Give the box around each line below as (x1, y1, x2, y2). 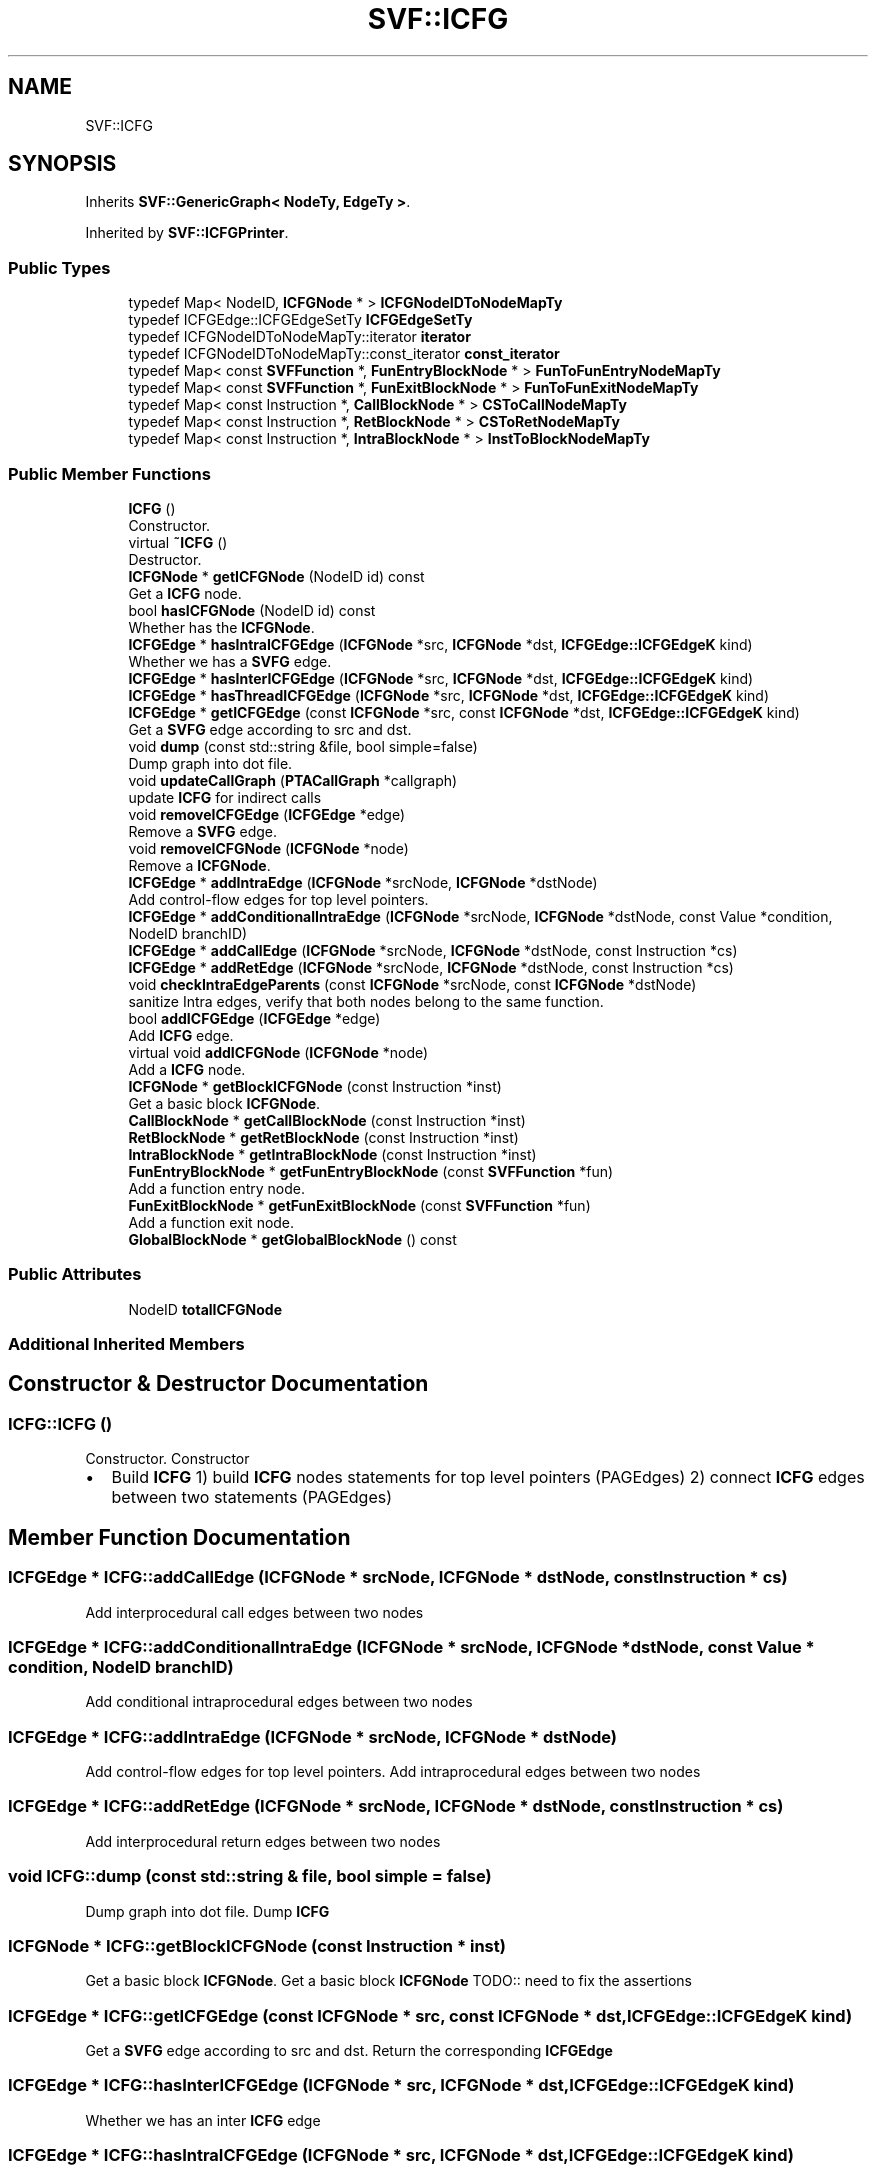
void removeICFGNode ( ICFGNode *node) (128, 839, 409, 857)
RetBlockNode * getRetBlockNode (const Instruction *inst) (128, 1128, 519, 1146)
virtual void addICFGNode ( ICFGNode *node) (128, 1043, 429, 1061)
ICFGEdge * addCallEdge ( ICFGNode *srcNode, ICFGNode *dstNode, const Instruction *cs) (128, 941, 738, 959)
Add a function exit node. (128, 1213, 295, 1231)
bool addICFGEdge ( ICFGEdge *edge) (128, 1009, 381, 1027)
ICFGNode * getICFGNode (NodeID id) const (128, 567, 425, 585)
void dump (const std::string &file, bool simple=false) (128, 737, 478, 755)
